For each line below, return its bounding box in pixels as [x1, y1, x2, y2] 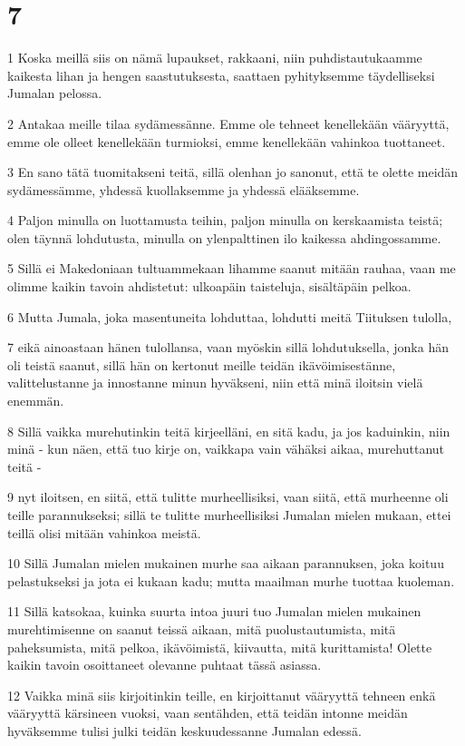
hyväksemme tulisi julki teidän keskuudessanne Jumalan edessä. [7, 721, 362, 740]
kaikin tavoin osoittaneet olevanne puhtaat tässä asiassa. [7, 655, 322, 674]
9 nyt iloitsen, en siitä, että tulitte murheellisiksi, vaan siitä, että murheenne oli [7, 487, 449, 506]
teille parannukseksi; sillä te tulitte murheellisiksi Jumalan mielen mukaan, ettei [7, 506, 451, 524]
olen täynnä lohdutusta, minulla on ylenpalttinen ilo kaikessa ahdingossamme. [7, 228, 441, 247]
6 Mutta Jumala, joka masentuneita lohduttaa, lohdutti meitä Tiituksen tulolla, [7, 307, 452, 326]
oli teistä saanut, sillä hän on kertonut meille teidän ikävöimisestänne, [7, 355, 396, 374]
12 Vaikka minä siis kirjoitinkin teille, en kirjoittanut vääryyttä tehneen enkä [7, 685, 436, 704]
